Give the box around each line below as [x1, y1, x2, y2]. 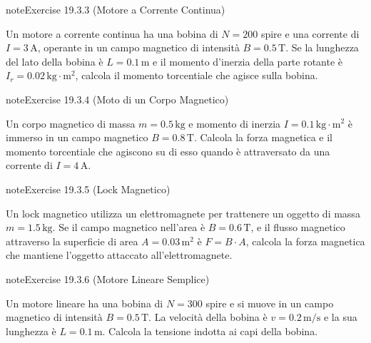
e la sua [323, 309, 357, 324]
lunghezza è [6, 323, 56, 338]
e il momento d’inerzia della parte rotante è [152, 53, 343, 68]
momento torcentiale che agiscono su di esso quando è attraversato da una [6, 143, 330, 158]
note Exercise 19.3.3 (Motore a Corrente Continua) [6, 2, 225, 16]
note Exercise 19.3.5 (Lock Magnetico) [6, 181, 171, 196]
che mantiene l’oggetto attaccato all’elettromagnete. [6, 247, 233, 262]
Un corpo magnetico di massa [6, 116, 136, 130]
